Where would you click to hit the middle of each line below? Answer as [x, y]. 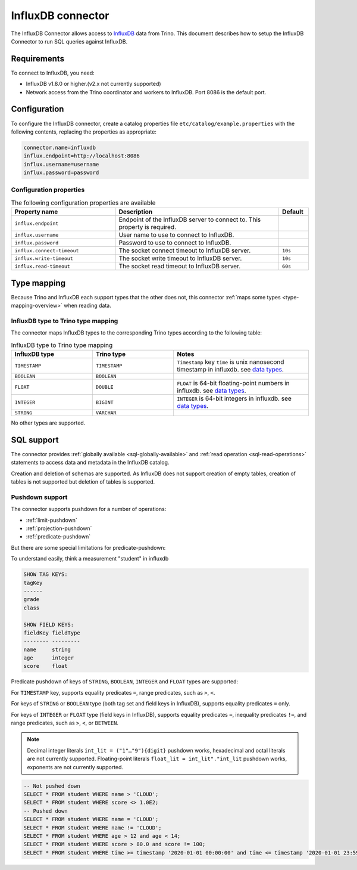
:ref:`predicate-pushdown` [58, 537]
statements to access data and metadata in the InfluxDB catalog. [90, 463]
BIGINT [104, 402]
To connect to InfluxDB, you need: [53, 73]
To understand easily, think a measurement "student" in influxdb [90, 559]
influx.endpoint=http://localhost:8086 [82, 156]
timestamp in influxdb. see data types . [230, 369]
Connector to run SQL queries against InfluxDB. [69, 41]
